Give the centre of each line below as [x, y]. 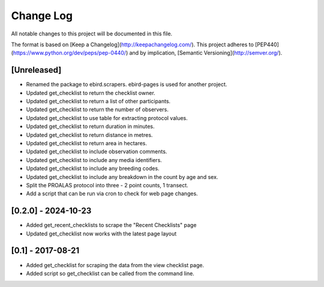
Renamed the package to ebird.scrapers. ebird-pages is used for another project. [127, 85]
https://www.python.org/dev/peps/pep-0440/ [69, 53]
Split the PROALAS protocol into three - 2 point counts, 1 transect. [107, 185]
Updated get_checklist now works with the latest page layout [101, 234]
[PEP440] [267, 44]
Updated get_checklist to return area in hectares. [86, 143]
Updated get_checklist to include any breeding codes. [93, 169]
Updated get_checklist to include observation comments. [97, 152]
